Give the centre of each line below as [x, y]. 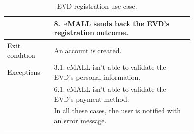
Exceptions [24, 72]
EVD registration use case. [97, 6]
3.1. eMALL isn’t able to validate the [110, 67]
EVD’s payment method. [91, 98]
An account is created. [88, 50]
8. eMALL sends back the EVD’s [112, 23]
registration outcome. [91, 33]
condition [21, 55]
